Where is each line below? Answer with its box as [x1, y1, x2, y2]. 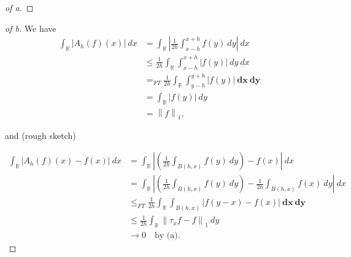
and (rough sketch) [5, 128, 76, 141]
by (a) [154, 231, 178, 240]
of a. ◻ [5, 1, 34, 13]
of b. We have [5, 21, 56, 34]
